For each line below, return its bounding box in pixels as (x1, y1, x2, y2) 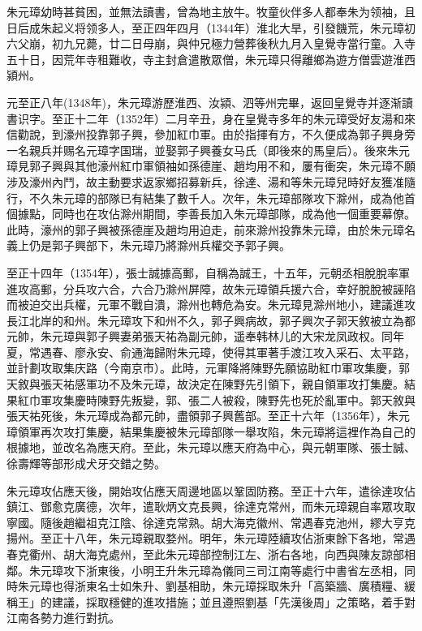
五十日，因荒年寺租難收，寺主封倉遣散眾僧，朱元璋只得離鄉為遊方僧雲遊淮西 (6, 50, 416, 67)
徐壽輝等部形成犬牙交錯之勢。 (6, 455, 166, 472)
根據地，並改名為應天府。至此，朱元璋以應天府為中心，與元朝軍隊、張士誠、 (6, 439, 416, 456)
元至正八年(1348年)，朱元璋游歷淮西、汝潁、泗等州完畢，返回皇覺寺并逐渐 (6, 93, 402, 110)
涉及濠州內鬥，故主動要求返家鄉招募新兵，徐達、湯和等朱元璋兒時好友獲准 (6, 173, 404, 190)
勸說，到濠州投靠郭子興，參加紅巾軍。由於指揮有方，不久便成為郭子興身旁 (17, 126, 416, 143)
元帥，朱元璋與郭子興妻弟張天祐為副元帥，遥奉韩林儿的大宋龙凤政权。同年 (6, 328, 404, 345)
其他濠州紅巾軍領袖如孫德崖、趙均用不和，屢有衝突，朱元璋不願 (74, 157, 416, 174)
